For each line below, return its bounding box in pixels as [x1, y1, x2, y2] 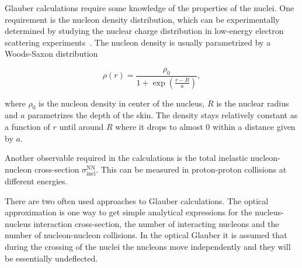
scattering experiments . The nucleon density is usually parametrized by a [5, 36, 271, 48]
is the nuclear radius [216, 97, 289, 109]
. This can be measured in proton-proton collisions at [96, 163, 287, 175]
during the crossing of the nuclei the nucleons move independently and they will [5, 240, 291, 252]
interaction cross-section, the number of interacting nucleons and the [33, 217, 279, 229]
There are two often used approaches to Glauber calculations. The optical [5, 194, 269, 207]
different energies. [5, 174, 68, 187]
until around [59, 121, 104, 133]
